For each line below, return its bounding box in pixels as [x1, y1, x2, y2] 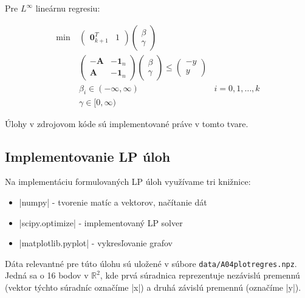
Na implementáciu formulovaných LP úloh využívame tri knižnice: [5, 175, 251, 188]
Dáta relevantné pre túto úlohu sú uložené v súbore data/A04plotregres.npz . [5, 257, 297, 269]
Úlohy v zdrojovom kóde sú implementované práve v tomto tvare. [5, 117, 248, 130]
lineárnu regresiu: [35, 2, 100, 14]
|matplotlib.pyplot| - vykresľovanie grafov [19, 237, 173, 249]
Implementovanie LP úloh [5, 147, 171, 165]
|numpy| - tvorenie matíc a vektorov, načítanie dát [19, 195, 207, 208]
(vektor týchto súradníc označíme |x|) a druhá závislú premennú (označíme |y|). [5, 280, 301, 293]
